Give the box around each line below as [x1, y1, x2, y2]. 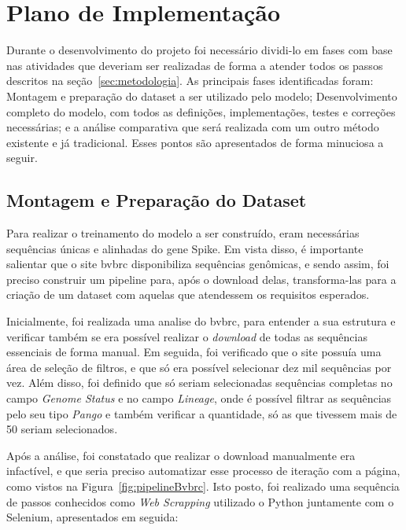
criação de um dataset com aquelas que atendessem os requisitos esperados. [6, 286, 370, 303]
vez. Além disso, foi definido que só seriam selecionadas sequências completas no [6, 374, 393, 391]
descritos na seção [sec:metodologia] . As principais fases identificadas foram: [6, 72, 374, 89]
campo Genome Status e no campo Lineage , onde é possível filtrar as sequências [6, 390, 392, 407]
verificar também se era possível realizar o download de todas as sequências [6, 328, 367, 344]
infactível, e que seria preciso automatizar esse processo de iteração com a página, [6, 462, 400, 479]
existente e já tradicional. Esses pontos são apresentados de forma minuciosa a [6, 134, 384, 150]
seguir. [6, 149, 38, 166]
